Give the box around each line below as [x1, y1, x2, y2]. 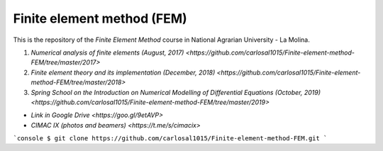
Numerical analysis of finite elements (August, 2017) [30, 48, 184, 57]
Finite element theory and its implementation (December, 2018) [30, 68, 216, 77]
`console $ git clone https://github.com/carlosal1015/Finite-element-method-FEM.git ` [13, 135, 328, 142]
